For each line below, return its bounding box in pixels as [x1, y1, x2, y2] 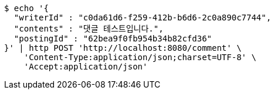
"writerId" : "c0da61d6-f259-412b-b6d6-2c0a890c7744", [13, 13, 272, 22]
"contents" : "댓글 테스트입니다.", [13, 24, 164, 33]
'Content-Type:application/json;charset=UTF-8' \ [23, 53, 256, 62]
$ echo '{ [4, 4, 49, 13]
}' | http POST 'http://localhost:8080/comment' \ [4, 43, 242, 53]
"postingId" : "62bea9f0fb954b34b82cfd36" [13, 34, 212, 43]
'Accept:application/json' [23, 62, 148, 71]
